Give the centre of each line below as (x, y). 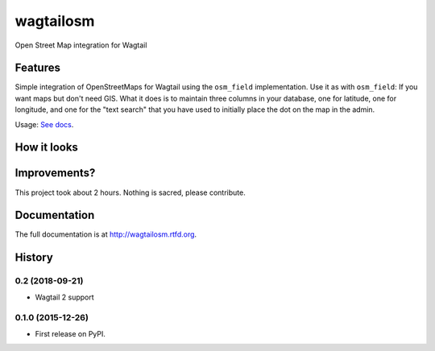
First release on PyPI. (70, 333)
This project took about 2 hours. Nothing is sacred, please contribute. (130, 192)
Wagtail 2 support (64, 297)
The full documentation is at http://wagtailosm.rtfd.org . (106, 234)
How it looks (46, 148)
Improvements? (55, 173)
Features (37, 68)
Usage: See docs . (44, 124)
